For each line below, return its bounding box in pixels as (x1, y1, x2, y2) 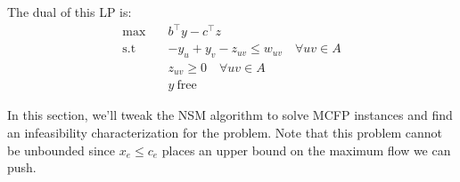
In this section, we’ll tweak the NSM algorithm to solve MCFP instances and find (7, 106, 453, 124)
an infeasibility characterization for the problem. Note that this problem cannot (7, 123, 443, 142)
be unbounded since (7, 140, 116, 159)
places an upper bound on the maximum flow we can (161, 140, 451, 159)
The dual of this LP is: (7, 3, 132, 20)
